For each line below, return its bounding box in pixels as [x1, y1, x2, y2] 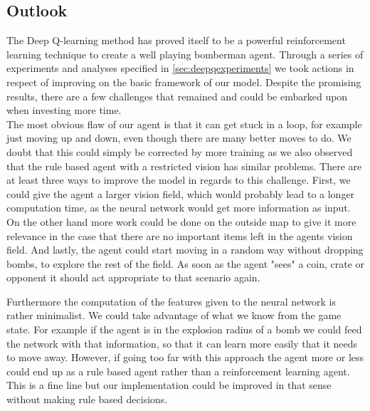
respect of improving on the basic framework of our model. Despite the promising [6, 74, 361, 89]
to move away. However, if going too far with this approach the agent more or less [6, 350, 364, 365]
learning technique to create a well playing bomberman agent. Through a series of [6, 46, 364, 61]
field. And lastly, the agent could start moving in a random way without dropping [6, 242, 364, 257]
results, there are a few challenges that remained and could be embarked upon [6, 88, 348, 103]
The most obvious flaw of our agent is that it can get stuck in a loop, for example [6, 116, 362, 131]
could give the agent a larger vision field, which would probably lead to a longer [6, 186, 355, 201]
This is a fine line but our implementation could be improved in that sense [6, 378, 332, 392]
